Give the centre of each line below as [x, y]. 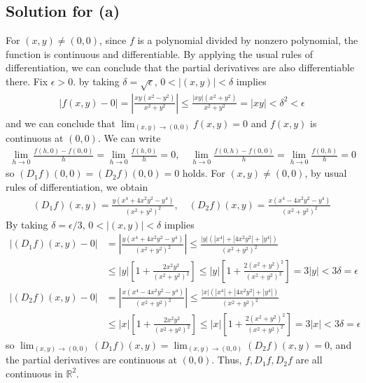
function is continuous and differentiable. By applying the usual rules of [159, 53]
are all [309, 360]
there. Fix [27, 81]
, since [113, 40]
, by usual [326, 173]
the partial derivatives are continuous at [91, 360]
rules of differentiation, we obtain [77, 187]
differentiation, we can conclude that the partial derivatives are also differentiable [180, 67]
